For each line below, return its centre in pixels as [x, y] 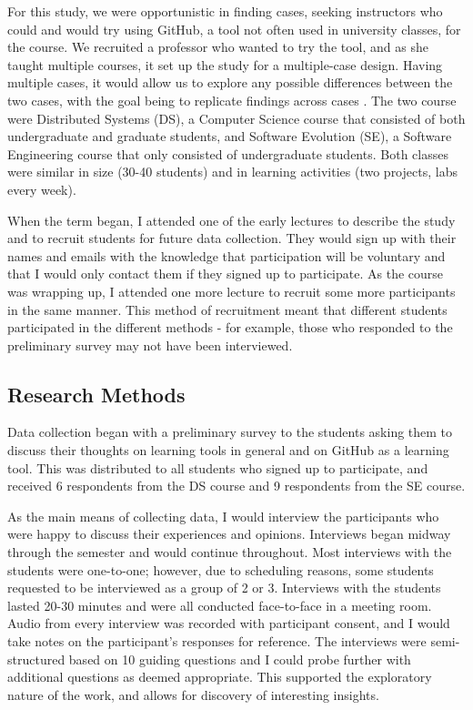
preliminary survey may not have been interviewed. [150, 345]
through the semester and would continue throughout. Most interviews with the [230, 552]
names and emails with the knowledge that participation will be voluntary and [226, 255]
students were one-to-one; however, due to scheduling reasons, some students [221, 569]
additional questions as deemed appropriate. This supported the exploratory [220, 677]
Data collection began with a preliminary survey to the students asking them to [230, 432]
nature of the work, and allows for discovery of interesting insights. [193, 694]
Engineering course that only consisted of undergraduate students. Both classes [228, 153]
